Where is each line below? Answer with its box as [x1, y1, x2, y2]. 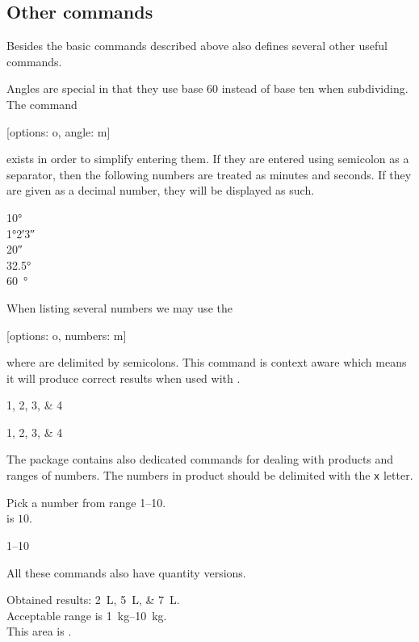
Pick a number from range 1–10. [6, 493, 166, 510]
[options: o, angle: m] [6, 123, 111, 140]
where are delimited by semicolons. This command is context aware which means [6, 354, 407, 371]
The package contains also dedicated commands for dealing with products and [6, 451, 394, 468]
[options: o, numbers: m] [6, 326, 127, 343]
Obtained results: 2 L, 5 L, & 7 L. [6, 591, 180, 608]
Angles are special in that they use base [6, 80, 203, 97]
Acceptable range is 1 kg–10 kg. [6, 606, 167, 623]
